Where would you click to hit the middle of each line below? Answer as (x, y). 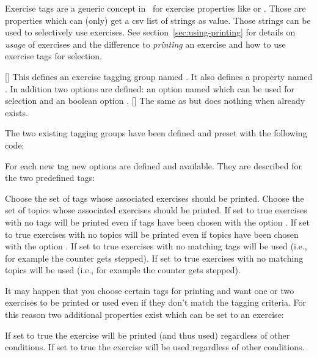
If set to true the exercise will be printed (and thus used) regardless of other (148, 335)
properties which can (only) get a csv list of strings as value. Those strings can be (158, 20)
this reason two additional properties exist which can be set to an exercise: (144, 315)
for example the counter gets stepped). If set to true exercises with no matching (154, 258)
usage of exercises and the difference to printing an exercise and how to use (145, 44)
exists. (16, 112)
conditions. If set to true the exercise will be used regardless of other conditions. (155, 347)
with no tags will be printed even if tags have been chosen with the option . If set (157, 222)
